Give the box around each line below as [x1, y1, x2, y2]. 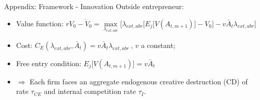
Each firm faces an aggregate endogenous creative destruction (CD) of [30, 76, 248, 86]
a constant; [141, 39, 176, 50]
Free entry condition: [16, 58, 81, 68]
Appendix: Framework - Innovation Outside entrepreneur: [4, 1, 184, 11]
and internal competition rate [44, 86, 136, 96]
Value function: [16, 18, 64, 28]
